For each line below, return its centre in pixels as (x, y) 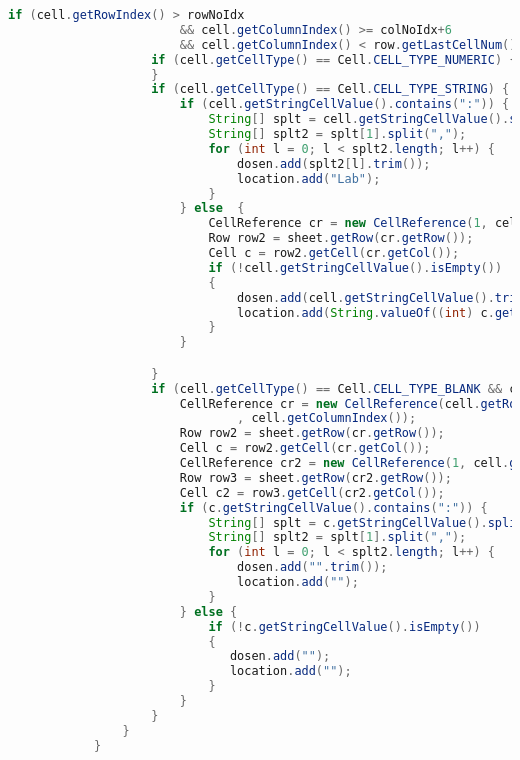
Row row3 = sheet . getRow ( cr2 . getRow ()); (315, 477)
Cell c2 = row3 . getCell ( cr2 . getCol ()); (312, 492)
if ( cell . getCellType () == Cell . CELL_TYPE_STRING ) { (330, 89)
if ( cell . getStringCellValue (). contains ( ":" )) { (344, 104)
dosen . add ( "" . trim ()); (312, 567)
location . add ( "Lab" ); (309, 178)
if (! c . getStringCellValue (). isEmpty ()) (344, 626)
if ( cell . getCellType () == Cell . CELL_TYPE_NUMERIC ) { (334, 59)
